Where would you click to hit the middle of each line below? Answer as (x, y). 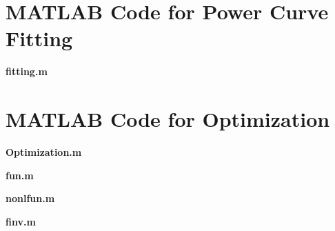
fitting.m (27, 71)
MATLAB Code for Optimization (168, 119)
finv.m (21, 221)
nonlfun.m (30, 198)
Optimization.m (44, 152)
